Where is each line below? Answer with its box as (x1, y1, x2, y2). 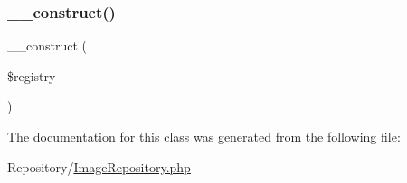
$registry (7, 66, 56, 85)
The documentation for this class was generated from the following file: (7, 127, 401, 145)
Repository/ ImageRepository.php (7, 157, 191, 176)
